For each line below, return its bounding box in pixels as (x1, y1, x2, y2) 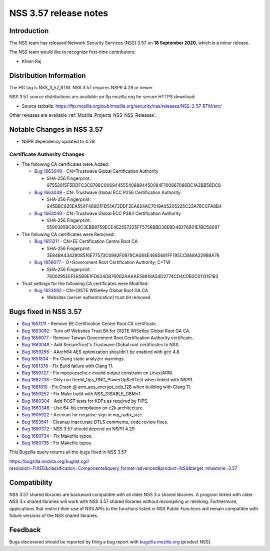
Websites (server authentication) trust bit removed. (46, 295, 152, 301)
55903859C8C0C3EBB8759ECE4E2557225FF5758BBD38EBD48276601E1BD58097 (46, 224, 220, 230)
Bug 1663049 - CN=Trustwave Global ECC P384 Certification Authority (34, 210, 181, 216)
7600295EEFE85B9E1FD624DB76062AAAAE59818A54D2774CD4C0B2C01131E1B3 (46, 273, 218, 280)
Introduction (9, 27, 49, 35)
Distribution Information (9, 71, 86, 80)
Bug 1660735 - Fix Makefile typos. (21, 440, 92, 446)
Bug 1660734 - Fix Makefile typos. (21, 433, 92, 439)
